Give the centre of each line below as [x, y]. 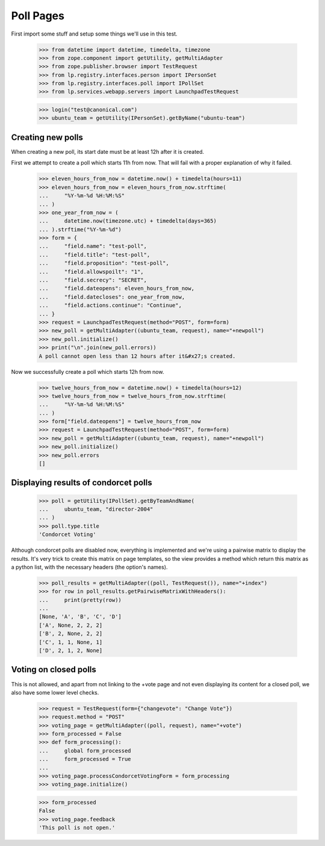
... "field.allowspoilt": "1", [91, 272]
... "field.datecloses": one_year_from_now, [112, 297]
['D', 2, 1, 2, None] [71, 651]
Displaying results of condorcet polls [82, 483]
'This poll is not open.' [77, 828]
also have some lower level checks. [55, 692]
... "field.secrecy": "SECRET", [93, 280]
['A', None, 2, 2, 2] [71, 625]
